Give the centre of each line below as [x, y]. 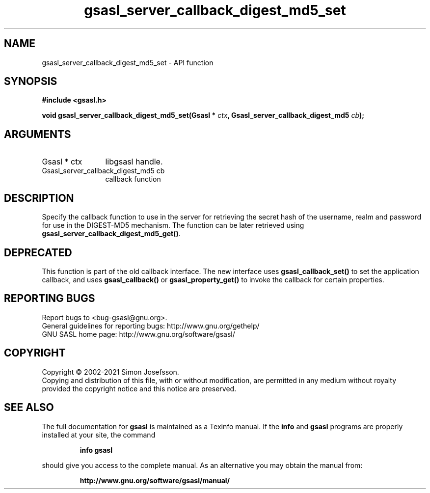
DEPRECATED [38, 252]
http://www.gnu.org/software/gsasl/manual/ [155, 480]
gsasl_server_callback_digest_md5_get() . [111, 234]
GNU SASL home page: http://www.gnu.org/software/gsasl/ [138, 334]
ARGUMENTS [38, 134]
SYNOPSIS [31, 82]
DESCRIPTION [39, 198]
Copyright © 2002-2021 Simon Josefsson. [110, 372]
